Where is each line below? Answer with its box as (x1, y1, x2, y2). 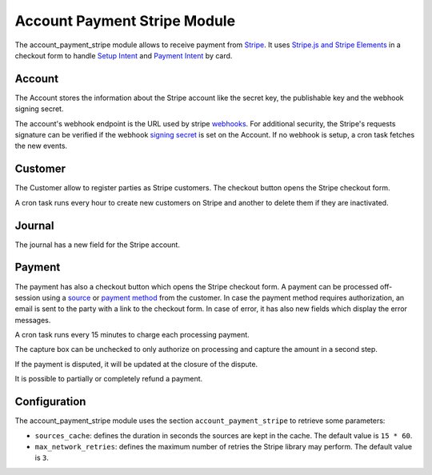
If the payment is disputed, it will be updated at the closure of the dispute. (14, 359, 258, 369)
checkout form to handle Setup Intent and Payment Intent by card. (14, 50, 233, 60)
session (14, 293, 41, 302)
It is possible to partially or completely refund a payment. (14, 374, 203, 384)
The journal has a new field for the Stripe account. (14, 240, 180, 249)
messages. (14, 315, 51, 325)
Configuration (14, 395, 86, 409)
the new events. (14, 141, 68, 151)
